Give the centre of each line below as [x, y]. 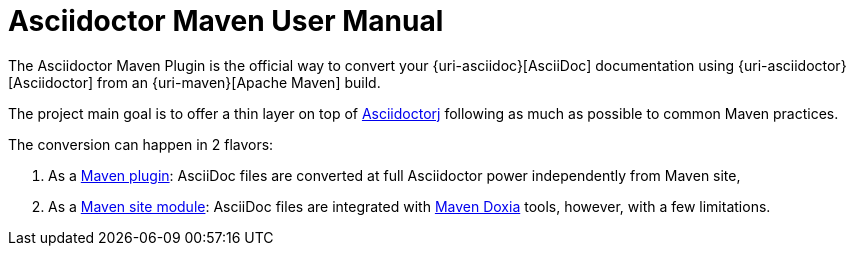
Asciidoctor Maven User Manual [226, 21]
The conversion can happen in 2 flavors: [141, 144]
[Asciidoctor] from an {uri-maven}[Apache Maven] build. [194, 82]
